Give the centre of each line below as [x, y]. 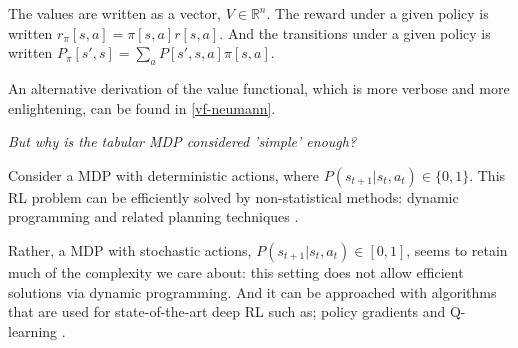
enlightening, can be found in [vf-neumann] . [142, 107]
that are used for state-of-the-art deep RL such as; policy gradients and [227, 311]
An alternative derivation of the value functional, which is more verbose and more [259, 87]
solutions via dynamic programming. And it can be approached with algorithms [252, 291]
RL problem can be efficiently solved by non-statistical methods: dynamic [233, 196]
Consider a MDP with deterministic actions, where [164, 174]
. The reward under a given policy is [377, 13]
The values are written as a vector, [114, 13]
